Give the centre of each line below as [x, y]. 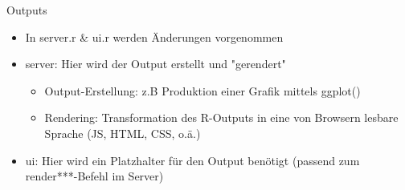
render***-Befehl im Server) [94, 176]
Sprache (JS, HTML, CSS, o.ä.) [123, 133]
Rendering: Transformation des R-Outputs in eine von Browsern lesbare [221, 117]
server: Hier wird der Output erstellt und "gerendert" [155, 64]
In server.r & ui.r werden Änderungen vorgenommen [154, 36]
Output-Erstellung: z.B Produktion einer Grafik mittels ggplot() [202, 90]
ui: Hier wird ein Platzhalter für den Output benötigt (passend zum [192, 160]
